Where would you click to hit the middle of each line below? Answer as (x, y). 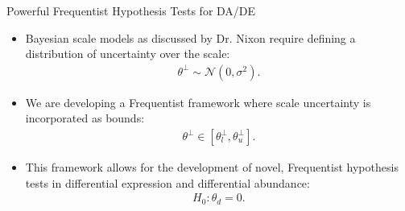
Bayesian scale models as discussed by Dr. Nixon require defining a (190, 37)
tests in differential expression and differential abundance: (167, 182)
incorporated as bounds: (85, 118)
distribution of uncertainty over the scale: (128, 54)
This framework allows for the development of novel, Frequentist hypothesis (212, 167)
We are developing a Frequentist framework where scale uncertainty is (198, 102)
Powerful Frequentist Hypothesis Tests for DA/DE (131, 10)
